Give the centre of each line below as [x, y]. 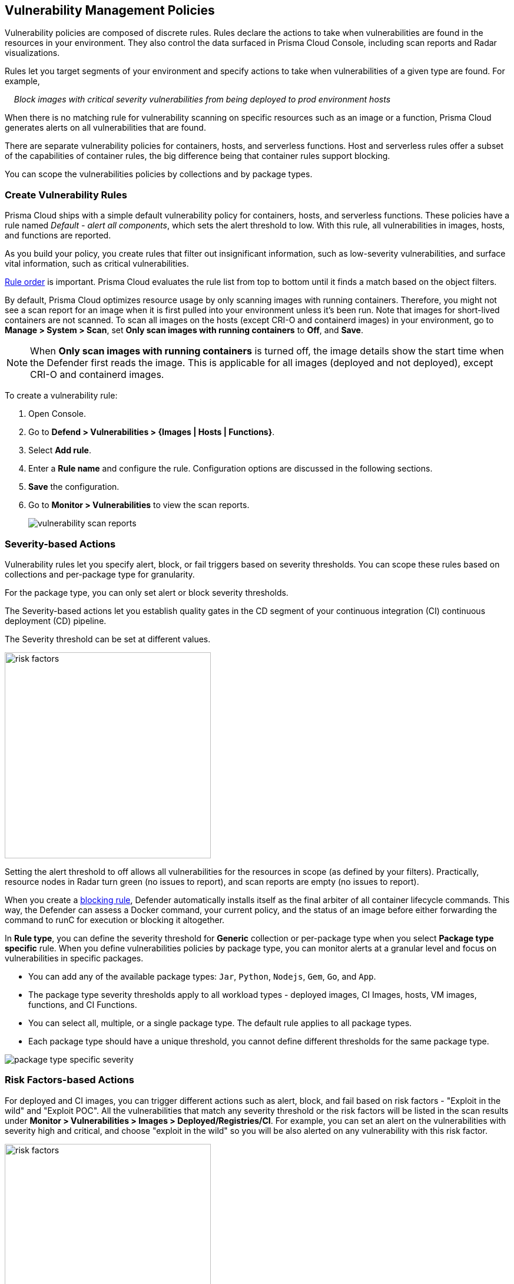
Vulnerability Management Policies [110, 10]
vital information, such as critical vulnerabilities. [97, 264]
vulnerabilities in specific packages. [74, 958]
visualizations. [32, 53]
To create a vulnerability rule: [61, 396]
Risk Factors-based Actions [69, 1080]
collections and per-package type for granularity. [100, 574]
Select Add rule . [60, 450]
